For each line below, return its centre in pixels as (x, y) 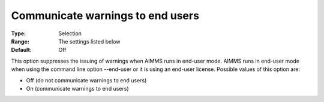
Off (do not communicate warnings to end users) (86, 80)
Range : (20, 41)
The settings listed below (89, 41)
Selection (70, 33)
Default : (22, 50)
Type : (19, 33)
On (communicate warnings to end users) (77, 88)
